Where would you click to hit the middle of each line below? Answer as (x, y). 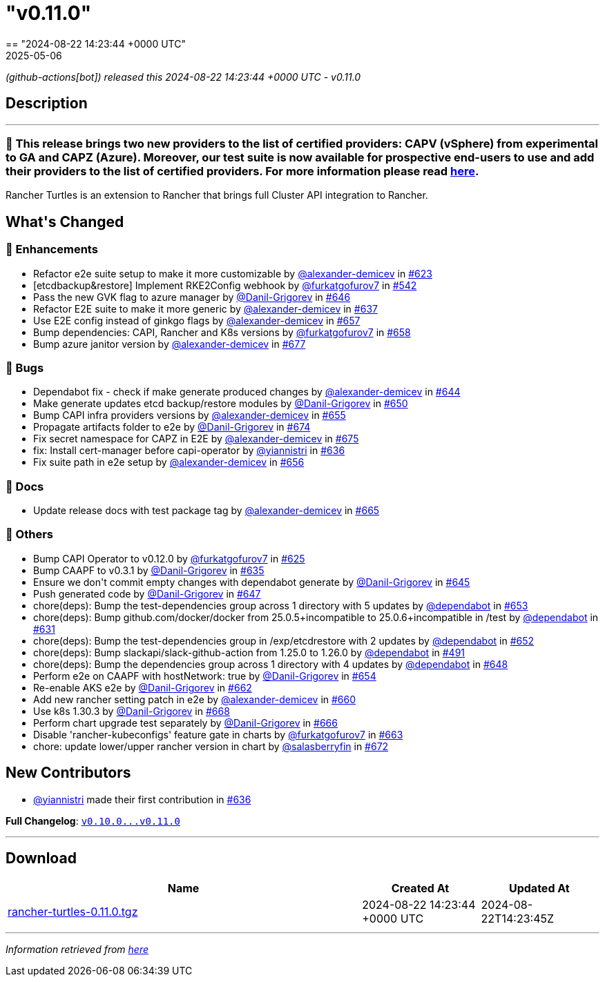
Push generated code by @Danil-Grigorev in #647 (147, 593)
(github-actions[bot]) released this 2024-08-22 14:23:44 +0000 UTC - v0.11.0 (183, 77)
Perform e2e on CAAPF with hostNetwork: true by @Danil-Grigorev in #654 (205, 676)
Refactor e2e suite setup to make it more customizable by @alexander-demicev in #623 (233, 273)
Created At (420, 888)
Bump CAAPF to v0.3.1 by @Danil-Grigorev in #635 (149, 570)
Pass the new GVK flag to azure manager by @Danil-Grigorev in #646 (192, 297)
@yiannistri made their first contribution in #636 (142, 799)
